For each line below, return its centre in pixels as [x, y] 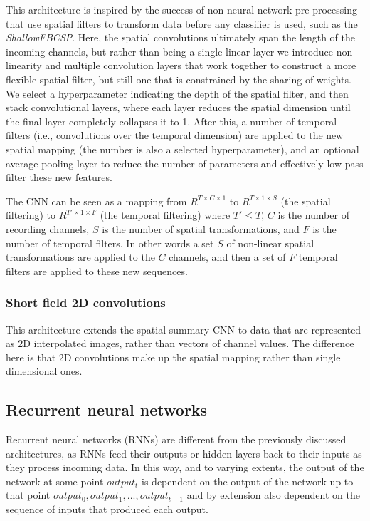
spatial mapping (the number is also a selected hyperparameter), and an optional [183, 149]
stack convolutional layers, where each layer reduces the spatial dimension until [178, 107]
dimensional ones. [44, 371]
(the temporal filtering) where [165, 215]
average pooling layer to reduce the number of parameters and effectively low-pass [185, 163]
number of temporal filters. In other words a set [110, 243]
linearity [24, 65]
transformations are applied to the [80, 257]
